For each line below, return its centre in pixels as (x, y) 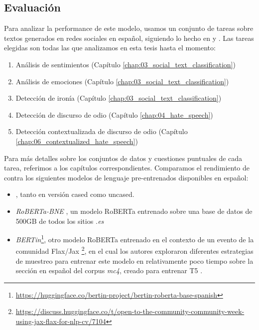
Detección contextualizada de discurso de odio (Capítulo (102, 131)
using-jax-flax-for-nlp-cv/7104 (61, 321)
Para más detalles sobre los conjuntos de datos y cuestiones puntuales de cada (123, 158)
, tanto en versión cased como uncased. (75, 194)
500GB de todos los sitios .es (60, 221)
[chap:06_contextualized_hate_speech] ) (77, 141)
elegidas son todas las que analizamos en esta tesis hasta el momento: (110, 48)
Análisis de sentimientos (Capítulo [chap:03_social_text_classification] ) (126, 64)
